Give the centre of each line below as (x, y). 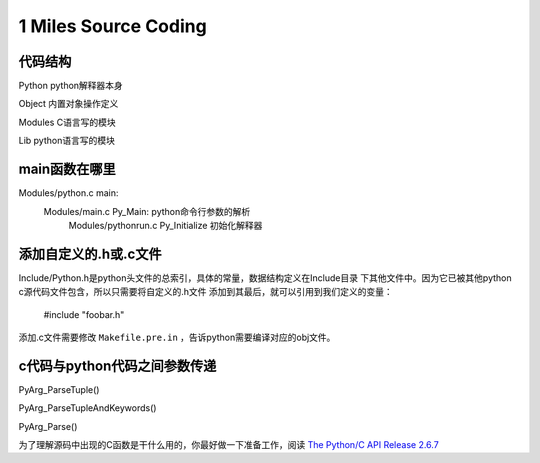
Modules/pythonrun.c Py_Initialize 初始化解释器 (165, 225)
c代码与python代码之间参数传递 (117, 365)
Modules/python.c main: (68, 193)
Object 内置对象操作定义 (68, 104)
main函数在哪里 (67, 169)
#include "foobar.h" (84, 314)
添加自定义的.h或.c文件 (90, 253)
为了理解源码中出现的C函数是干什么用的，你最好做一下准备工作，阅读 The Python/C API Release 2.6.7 (228, 445)
